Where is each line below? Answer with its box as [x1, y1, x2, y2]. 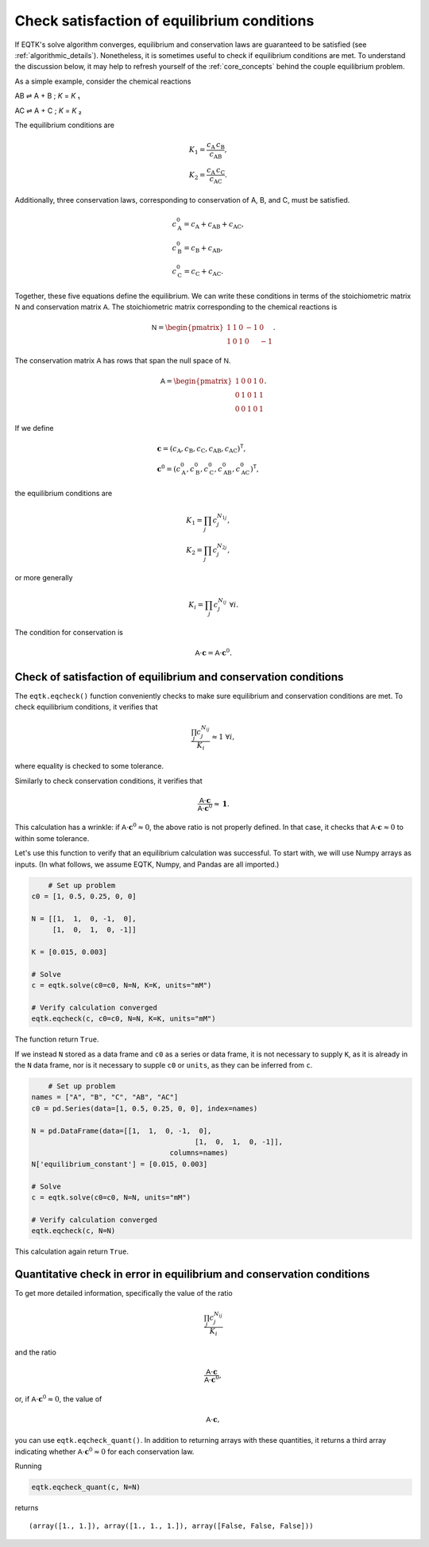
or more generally [14, 572, 73, 582]
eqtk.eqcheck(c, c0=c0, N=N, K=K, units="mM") [31, 1014, 216, 1023]
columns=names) [169, 1149, 229, 1157]
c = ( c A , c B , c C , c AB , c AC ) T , [157, 443, 246, 455]
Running [14, 1461, 43, 1471]
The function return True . [14, 1034, 99, 1045]
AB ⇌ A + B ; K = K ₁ [14, 91, 80, 101]
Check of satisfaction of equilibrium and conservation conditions [14, 670, 344, 684]
